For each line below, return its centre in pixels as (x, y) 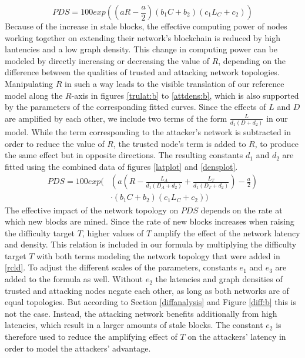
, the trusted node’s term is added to (180, 143)
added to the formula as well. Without (74, 279)
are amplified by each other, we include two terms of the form (116, 118)
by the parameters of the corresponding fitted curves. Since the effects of (135, 107)
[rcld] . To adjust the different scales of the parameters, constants (121, 267)
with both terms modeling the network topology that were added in (158, 255)
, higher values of (113, 232)
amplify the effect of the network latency (227, 232)
